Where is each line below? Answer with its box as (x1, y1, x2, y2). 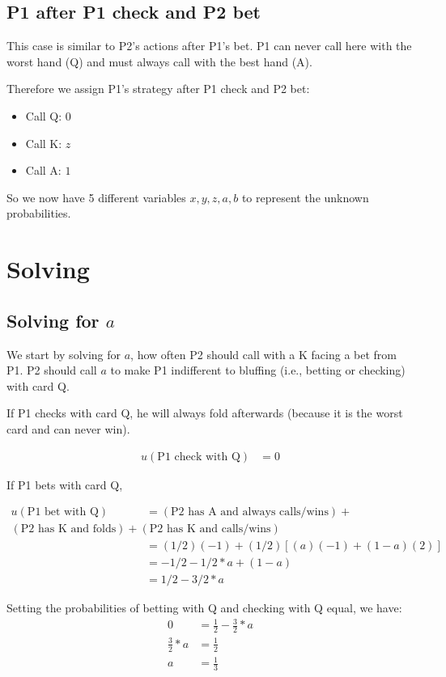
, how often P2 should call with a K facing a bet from (130, 345, 397, 362)
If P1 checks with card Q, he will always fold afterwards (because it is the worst (6, 404, 403, 421)
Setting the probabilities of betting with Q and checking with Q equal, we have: (6, 599, 402, 616)
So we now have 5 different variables (6, 188, 186, 205)
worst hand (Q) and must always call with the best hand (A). (6, 53, 312, 70)
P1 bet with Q (27, 506, 99, 518)
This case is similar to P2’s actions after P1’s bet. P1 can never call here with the (6, 37, 412, 54)
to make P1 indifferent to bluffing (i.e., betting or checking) (110, 362, 406, 379)
